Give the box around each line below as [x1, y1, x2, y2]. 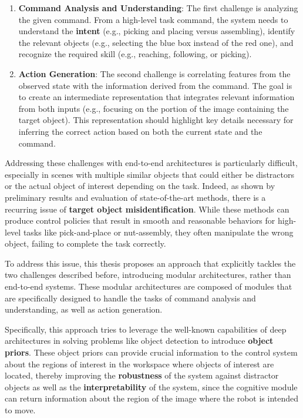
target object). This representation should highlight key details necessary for [18, 114, 294, 126]
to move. [5, 404, 36, 416]
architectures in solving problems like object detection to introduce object [5, 334, 274, 347]
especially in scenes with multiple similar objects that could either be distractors [5, 168, 295, 180]
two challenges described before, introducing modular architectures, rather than [5, 268, 291, 281]
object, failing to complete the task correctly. [5, 237, 166, 250]
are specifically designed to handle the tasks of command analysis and [5, 291, 256, 304]
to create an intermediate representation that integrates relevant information [18, 91, 295, 103]
